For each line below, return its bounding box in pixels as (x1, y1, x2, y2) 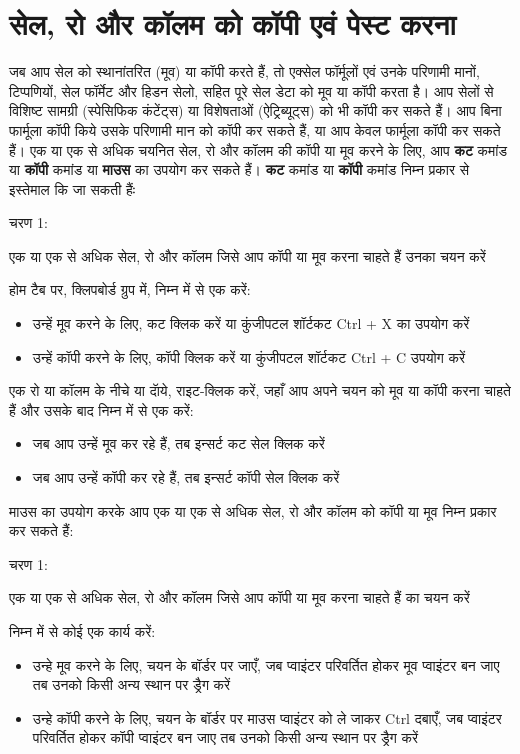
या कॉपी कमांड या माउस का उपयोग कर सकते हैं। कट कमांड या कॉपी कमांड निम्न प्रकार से (9, 159, 470, 180)
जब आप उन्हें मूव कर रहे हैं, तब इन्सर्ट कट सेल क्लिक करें (32, 433, 325, 454)
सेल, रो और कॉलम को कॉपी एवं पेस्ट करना (9, 3, 456, 44)
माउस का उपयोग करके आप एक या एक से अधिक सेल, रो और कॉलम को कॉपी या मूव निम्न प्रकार (9, 500, 497, 521)
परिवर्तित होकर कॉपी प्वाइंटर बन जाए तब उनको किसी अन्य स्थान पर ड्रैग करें (32, 727, 418, 748)
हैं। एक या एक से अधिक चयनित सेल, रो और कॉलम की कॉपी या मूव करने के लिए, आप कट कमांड (9, 139, 507, 160)
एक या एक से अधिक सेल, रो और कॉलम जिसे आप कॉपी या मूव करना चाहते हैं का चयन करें (9, 587, 470, 608)
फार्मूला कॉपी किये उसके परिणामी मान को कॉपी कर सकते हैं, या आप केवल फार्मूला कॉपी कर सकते (9, 119, 501, 140)
